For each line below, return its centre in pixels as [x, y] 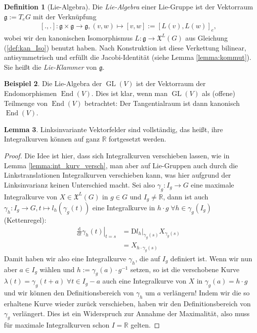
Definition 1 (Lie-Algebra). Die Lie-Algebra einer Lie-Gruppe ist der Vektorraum [128, 6]
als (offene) [218, 93]
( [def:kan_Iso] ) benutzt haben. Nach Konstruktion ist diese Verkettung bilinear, [125, 47]
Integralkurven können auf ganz [52, 139]
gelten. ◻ [145, 325]
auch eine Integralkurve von [145, 281]
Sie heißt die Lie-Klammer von [50, 67]
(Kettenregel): [25, 219]
